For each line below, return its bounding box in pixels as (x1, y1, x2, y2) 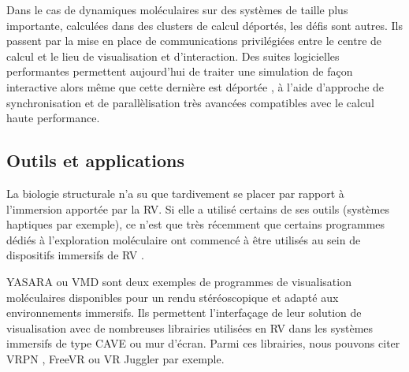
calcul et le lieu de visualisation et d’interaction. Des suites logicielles (6, 47, 340, 64)
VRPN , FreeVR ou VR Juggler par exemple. (6, 350, 225, 366)
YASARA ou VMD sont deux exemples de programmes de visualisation (6, 273, 351, 289)
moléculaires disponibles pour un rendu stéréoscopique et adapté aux (6, 288, 339, 305)
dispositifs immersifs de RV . (6, 247, 144, 263)
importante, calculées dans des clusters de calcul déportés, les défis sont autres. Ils (6, 17, 403, 33)
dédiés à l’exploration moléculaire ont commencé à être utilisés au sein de (6, 231, 361, 247)
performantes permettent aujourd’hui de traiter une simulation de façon (6, 63, 353, 80)
